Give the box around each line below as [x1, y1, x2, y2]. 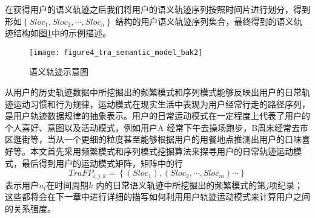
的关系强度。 [5, 202, 56, 214]
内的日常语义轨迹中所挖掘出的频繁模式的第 [96, 178, 266, 191]
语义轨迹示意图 [29, 65, 88, 78]
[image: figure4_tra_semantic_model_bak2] [29, 48, 203, 57]
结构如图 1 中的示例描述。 [13, 27, 111, 39]
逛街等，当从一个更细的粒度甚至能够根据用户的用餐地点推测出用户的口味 [13, 133, 302, 146]
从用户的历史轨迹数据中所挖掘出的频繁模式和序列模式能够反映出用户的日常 [5, 86, 302, 98]
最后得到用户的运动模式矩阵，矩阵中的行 [21, 156, 183, 169]
